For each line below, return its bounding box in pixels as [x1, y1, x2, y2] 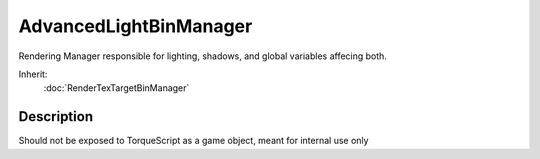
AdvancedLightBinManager [18, 15, 253, 37]
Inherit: [18, 68, 48, 80]
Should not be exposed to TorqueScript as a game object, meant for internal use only [18, 135, 369, 147]
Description [18, 108, 94, 125]
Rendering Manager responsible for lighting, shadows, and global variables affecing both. [18, 50, 387, 62]
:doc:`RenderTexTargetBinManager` [43, 82, 190, 94]
